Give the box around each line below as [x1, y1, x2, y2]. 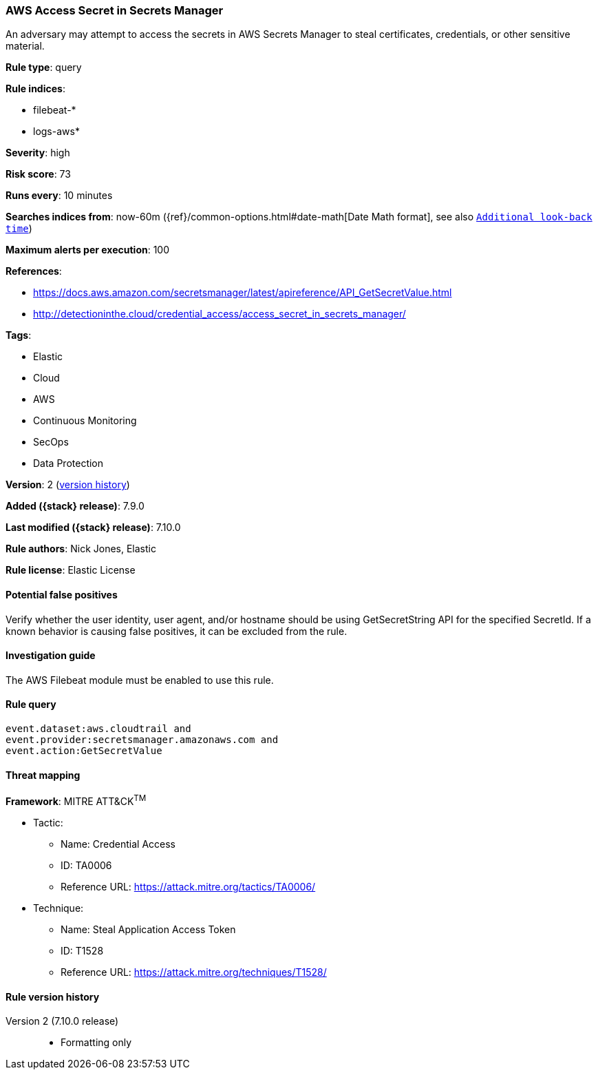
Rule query [6, 698, 56, 711]
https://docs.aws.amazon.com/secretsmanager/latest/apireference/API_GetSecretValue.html [33, 286, 452, 299]
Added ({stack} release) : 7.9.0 [6, 500, 145, 512]
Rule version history [6, 990, 100, 1003]
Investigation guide [6, 649, 96, 662]
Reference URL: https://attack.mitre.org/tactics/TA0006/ [61, 880, 316, 893]
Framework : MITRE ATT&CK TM [6, 793, 147, 807]
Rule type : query [6, 61, 82, 74]
